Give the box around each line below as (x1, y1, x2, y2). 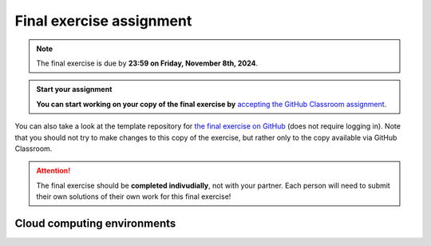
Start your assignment (36, 85, 113, 94)
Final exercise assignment (14, 12, 192, 30)
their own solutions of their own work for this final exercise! (36, 192, 231, 201)
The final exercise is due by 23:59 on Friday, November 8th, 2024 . (36, 58, 259, 68)
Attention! (36, 166, 71, 176)
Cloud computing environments (14, 216, 176, 230)
